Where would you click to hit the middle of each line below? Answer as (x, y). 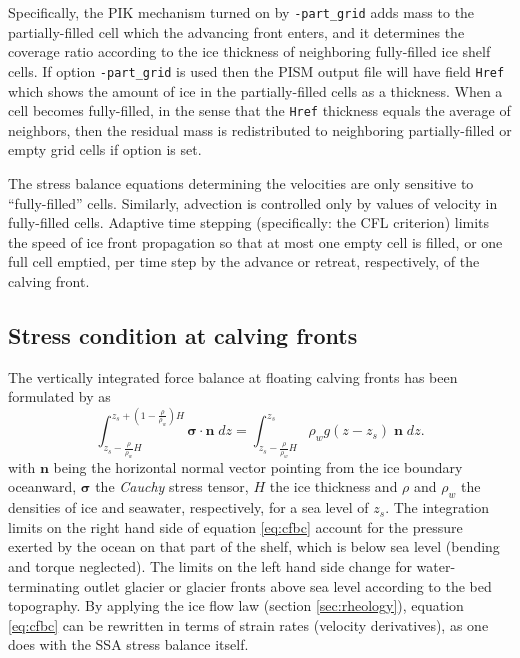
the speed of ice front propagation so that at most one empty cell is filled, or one (255, 241)
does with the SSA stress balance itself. (128, 644)
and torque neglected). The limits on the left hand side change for (210, 566)
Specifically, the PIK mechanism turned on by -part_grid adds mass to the (241, 12)
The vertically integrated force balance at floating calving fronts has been (233, 376)
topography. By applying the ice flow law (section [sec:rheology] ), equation (236, 605)
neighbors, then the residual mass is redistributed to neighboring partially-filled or (260, 129)
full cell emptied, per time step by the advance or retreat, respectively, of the (244, 261)
